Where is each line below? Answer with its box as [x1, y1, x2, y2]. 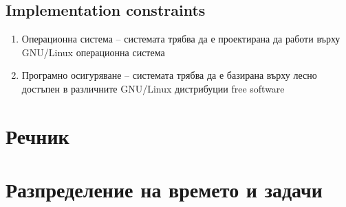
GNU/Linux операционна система [21, 45, 165, 59]
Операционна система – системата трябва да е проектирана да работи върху [21, 32, 340, 46]
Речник [6, 121, 69, 149]
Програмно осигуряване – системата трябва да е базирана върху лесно [21, 68, 317, 82]
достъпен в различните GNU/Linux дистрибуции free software [21, 81, 285, 95]
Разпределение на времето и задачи [6, 175, 323, 204]
